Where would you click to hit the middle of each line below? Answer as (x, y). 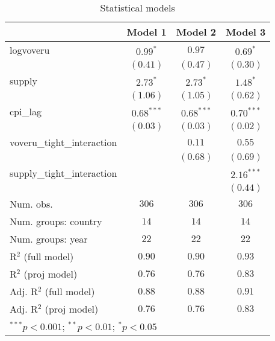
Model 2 (196, 32)
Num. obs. (31, 204)
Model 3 (246, 32)
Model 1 (147, 32)
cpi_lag (26, 111)
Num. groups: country (56, 221)
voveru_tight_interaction (63, 142)
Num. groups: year (49, 239)
